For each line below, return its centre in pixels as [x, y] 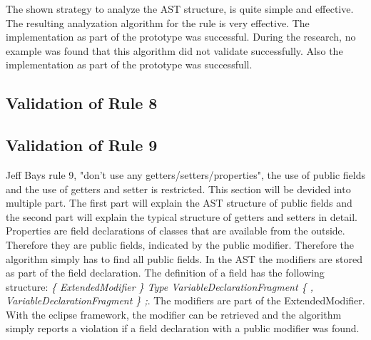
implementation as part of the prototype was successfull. [129, 65]
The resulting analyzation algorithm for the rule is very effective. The [158, 22]
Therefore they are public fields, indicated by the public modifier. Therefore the [180, 244]
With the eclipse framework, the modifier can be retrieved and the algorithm [174, 314]
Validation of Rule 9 [82, 145]
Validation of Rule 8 [82, 103]
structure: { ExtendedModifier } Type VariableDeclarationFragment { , [159, 286]
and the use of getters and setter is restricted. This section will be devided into [178, 189]
